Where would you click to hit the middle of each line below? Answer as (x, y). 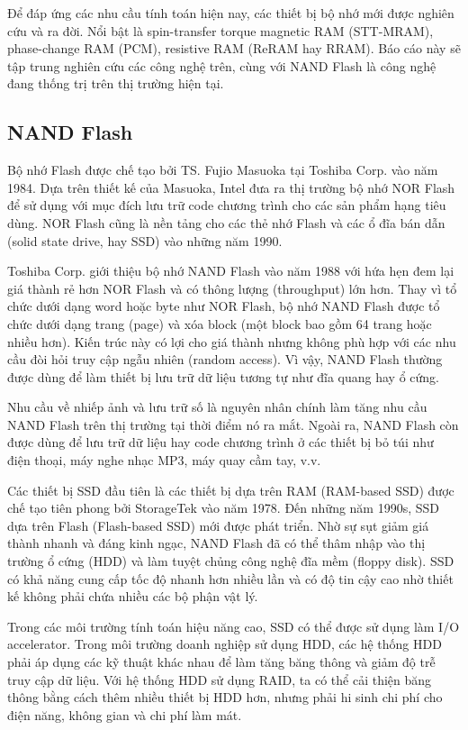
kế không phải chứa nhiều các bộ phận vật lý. (133, 596)
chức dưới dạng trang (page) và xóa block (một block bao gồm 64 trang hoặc (220, 323)
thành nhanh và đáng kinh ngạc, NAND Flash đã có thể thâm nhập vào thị (216, 543)
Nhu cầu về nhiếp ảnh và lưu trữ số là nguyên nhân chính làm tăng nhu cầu (217, 407)
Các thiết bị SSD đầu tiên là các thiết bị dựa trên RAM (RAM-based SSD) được (231, 490)
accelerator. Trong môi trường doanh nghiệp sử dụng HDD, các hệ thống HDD (225, 644)
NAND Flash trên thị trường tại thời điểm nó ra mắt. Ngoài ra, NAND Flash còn (233, 424)
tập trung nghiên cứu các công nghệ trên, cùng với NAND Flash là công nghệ (222, 65)
